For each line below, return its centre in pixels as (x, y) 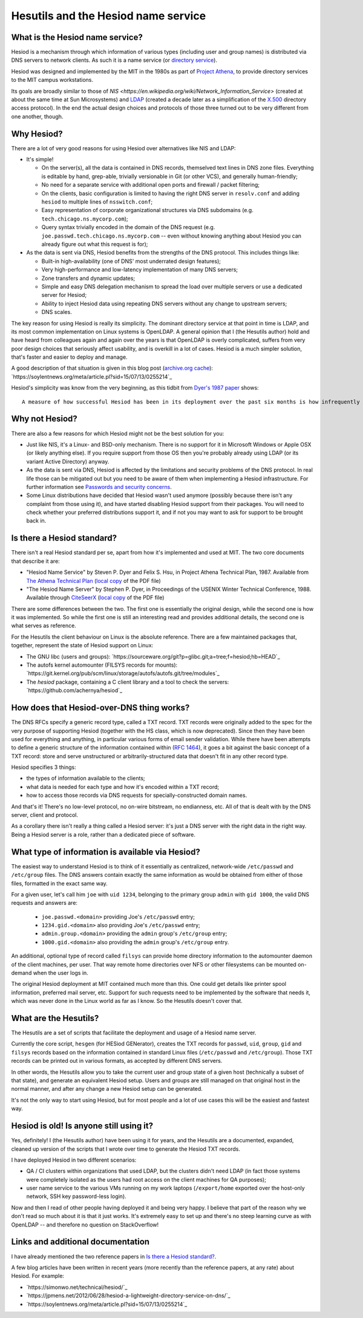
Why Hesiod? (37, 134)
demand (21, 973)
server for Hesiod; (64, 295)
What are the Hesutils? (55, 1018)
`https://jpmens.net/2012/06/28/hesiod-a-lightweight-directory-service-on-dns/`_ (128, 1296)
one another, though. (37, 116)
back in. (36, 521)
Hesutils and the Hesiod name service (109, 16)
